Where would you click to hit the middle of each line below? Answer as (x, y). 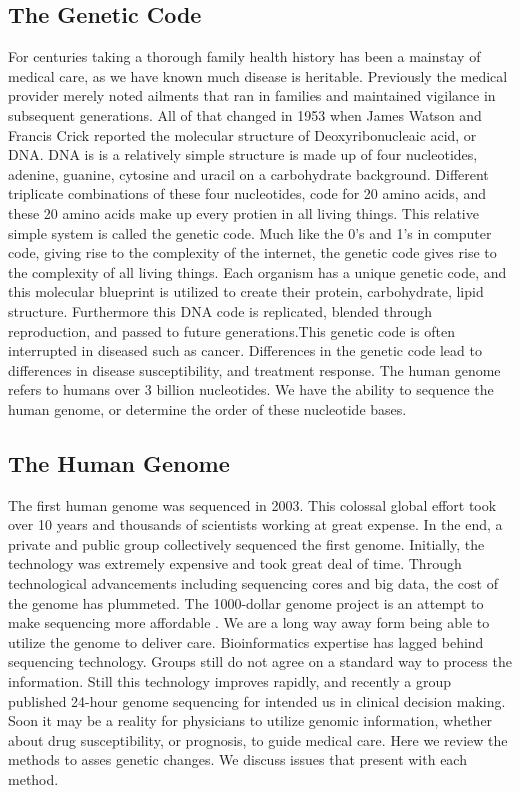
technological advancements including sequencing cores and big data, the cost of (253, 583)
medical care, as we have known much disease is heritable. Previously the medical (258, 75)
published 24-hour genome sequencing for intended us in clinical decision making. (257, 700)
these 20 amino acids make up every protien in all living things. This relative (243, 212)
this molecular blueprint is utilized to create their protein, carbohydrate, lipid (246, 291)
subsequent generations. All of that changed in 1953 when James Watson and (245, 114)
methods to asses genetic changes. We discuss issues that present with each (237, 759)
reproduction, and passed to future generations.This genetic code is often (232, 330)
